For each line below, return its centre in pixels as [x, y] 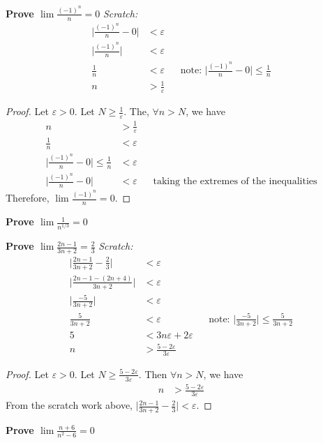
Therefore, [28, 198]
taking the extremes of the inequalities [235, 182]
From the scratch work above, [69, 405]
